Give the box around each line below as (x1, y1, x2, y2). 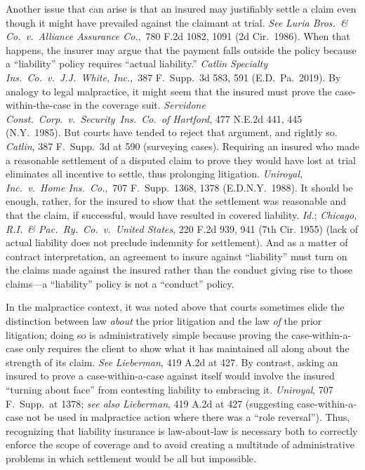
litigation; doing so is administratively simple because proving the (6, 327, 288, 342)
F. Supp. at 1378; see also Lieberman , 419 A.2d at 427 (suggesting (6, 396, 294, 410)
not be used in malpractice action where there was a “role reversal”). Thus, (26, 410, 350, 424)
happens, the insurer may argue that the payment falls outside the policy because (6, 42, 357, 57)
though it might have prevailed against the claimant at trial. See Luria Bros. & (6, 15, 348, 29)
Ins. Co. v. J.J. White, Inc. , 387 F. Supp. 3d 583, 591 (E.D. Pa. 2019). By (6, 69, 341, 84)
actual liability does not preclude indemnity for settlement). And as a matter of (6, 235, 348, 250)
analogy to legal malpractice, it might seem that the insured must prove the (6, 83, 332, 98)
